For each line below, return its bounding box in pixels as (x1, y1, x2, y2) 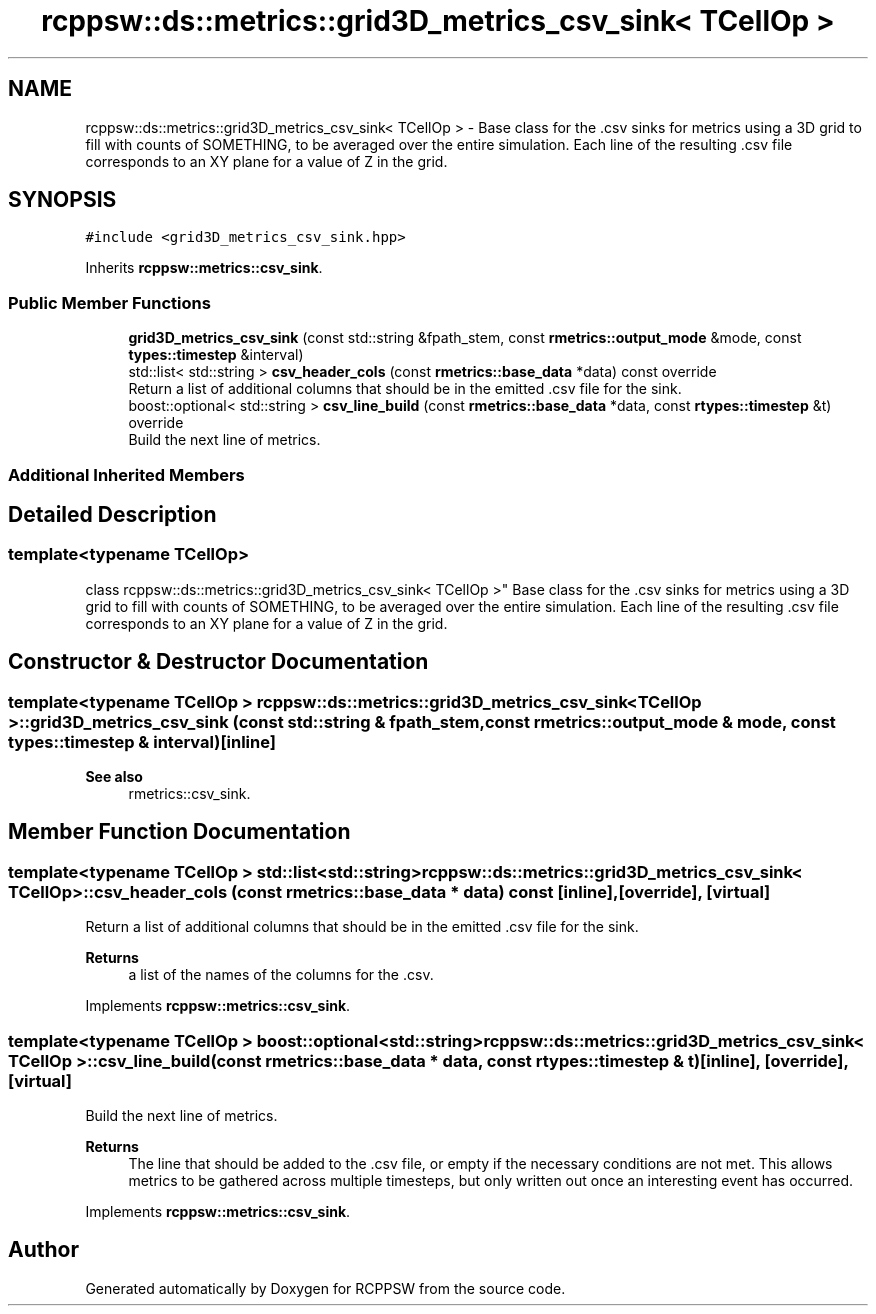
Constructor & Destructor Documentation (8, 649, 429, 675)
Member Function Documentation (8, 819, 351, 845)
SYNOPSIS (8, 187, 117, 213)
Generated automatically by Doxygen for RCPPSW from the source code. (85, 1279, 566, 1297)
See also (85, 768, 143, 785)
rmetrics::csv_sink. (128, 785, 251, 802)
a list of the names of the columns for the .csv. (128, 966, 434, 984)
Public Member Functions (8, 292, 211, 313)
